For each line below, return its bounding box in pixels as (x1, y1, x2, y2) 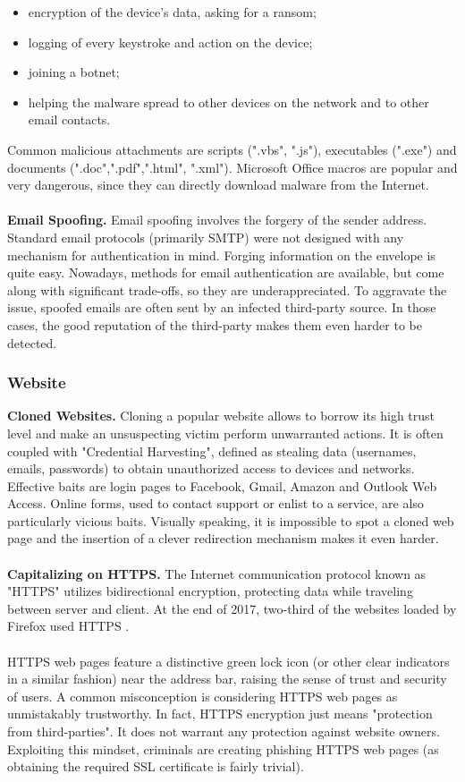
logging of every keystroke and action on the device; (28, 32, 313, 51)
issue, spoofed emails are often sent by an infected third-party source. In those (7, 298, 436, 317)
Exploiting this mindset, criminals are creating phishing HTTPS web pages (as (7, 739, 439, 758)
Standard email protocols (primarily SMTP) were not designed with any (7, 227, 404, 246)
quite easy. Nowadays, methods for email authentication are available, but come (7, 263, 444, 282)
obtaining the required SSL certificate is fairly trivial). (7, 757, 304, 776)
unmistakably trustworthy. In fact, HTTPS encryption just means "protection (7, 704, 433, 723)
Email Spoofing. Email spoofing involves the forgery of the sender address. (7, 210, 427, 229)
